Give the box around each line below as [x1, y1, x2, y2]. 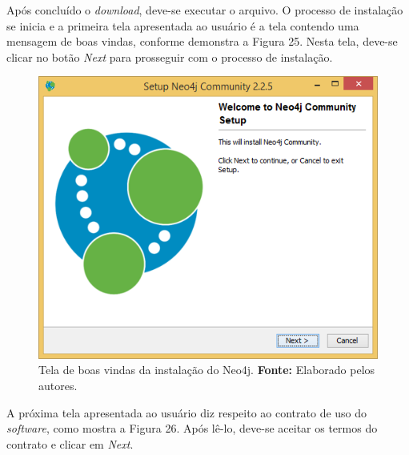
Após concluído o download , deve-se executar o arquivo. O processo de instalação [6, 2, 403, 18]
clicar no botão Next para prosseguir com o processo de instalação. [6, 48, 333, 65]
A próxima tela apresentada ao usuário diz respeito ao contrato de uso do [6, 404, 367, 421]
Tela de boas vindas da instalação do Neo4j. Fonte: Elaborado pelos [38, 361, 375, 378]
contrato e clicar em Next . [6, 435, 134, 452]
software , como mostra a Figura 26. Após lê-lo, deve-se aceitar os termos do [6, 420, 378, 437]
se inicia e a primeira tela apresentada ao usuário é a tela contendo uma [6, 17, 359, 34]
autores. [38, 377, 78, 394]
